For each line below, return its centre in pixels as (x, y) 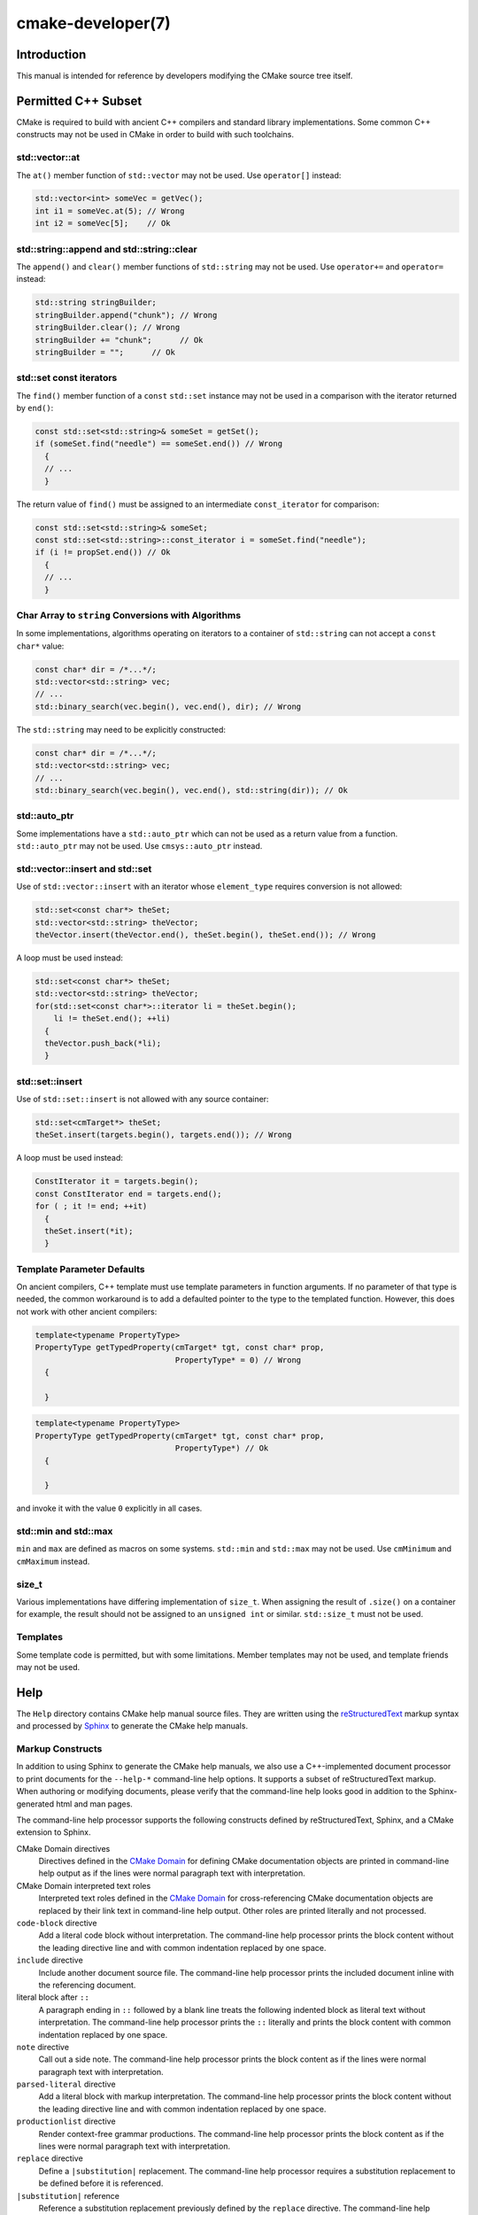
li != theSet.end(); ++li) (112, 1018)
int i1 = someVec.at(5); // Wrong (110, 211)
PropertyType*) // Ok (222, 1448)
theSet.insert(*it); (89, 1231)
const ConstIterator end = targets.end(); (128, 1193)
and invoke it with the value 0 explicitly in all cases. (109, 1508)
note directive (43, 2047)
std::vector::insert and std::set (84, 868)
